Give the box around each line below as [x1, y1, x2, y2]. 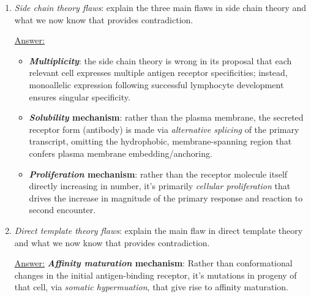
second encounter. [29, 203, 96, 216]
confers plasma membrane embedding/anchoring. [29, 146, 212, 159]
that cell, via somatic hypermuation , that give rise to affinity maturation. [14, 280, 288, 293]
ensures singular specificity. [29, 90, 130, 103]
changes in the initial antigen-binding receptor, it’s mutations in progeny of [14, 268, 297, 281]
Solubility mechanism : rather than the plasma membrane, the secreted [29, 111, 304, 124]
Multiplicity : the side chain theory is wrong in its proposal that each [29, 54, 292, 67]
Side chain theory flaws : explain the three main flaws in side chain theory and [14, 1, 306, 13]
